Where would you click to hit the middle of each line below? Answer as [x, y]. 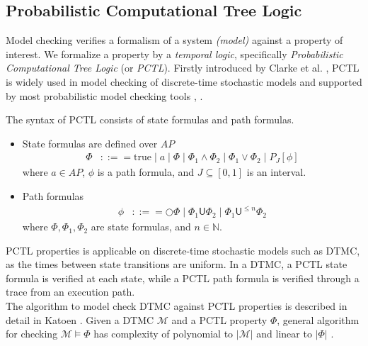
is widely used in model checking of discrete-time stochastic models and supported [184, 81]
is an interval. [276, 172]
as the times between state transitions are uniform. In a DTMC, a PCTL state [177, 264]
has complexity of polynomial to [163, 334]
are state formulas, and [141, 227]
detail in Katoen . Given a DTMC [80, 319]
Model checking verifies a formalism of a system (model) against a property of [174, 40]
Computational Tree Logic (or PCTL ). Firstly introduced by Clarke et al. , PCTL [183, 68]
